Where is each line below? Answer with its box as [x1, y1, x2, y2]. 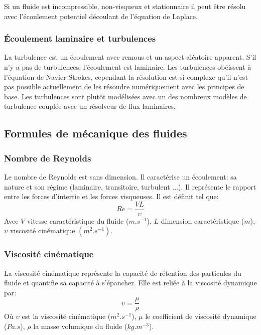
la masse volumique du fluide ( [33, 321, 127, 331]
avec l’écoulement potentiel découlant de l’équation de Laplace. [4, 11, 198, 21]
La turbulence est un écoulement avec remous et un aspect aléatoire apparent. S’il [4, 52, 256, 62]
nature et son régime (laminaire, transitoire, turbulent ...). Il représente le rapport [4, 181, 256, 192]
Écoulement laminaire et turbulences [4, 32, 156, 45]
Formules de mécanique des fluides [4, 125, 187, 141]
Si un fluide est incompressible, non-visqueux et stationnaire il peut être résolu [4, 1, 246, 11]
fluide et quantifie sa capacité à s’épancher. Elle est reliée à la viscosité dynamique [4, 277, 257, 288]
